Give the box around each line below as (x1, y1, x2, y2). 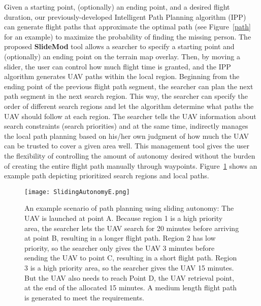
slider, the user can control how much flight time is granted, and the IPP (4, 61, 231, 71)
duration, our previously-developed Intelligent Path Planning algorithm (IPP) (4, 11, 246, 22)
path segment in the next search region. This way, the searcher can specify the (4, 91, 248, 101)
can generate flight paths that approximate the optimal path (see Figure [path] (4, 21, 251, 32)
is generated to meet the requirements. (24, 292, 144, 302)
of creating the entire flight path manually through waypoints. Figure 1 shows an (4, 160, 257, 171)
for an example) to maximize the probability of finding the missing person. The (4, 31, 251, 42)
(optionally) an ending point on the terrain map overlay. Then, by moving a (4, 51, 240, 61)
